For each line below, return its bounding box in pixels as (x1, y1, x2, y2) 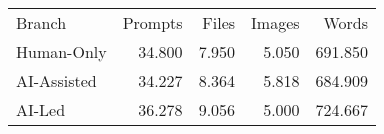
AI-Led (16, 98, 66, 121)
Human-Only (16, 40, 107, 63)
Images (251, 11, 300, 34)
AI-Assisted (16, 69, 97, 92)
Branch (16, 11, 67, 34)
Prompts (122, 11, 183, 34)
